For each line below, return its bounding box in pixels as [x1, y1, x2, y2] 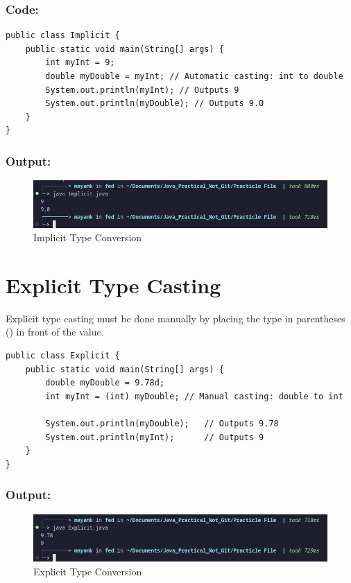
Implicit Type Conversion [33, 230, 142, 245]
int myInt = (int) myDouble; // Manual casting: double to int [45, 391, 343, 401]
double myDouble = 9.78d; [45, 378, 165, 388]
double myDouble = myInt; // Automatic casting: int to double [45, 71, 343, 81]
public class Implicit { [6, 31, 120, 41]
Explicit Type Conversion [33, 564, 142, 578]
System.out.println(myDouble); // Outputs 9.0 [45, 98, 264, 109]
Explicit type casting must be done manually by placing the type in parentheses [6, 311, 345, 325]
